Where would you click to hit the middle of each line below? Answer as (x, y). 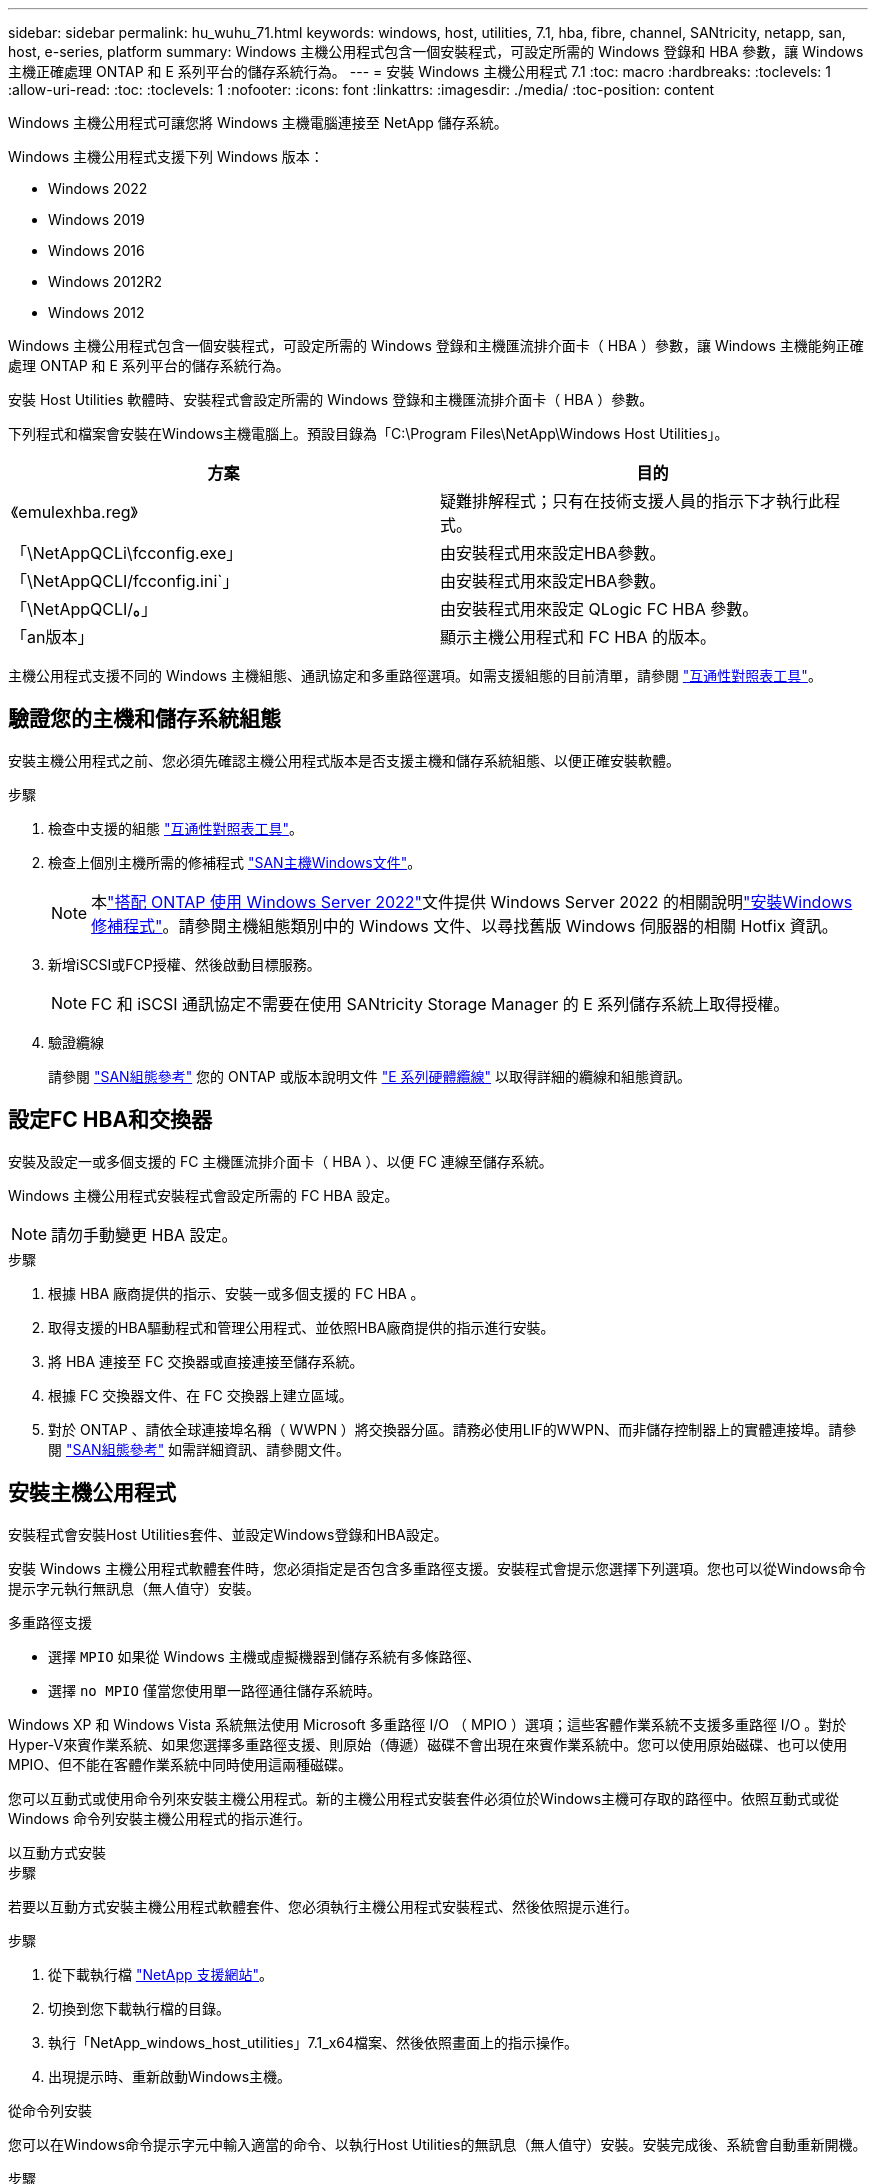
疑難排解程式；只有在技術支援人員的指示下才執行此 (632, 501)
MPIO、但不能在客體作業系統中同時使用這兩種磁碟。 (180, 1764)
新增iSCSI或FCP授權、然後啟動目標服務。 (184, 964)
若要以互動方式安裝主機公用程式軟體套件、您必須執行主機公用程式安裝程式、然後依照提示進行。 (323, 1906)
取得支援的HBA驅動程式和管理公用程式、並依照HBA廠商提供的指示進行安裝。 (301, 1327)
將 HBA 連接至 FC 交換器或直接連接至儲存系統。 (206, 1361)
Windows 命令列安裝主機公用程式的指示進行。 (159, 1818)
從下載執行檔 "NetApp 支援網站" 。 (161, 1974)
